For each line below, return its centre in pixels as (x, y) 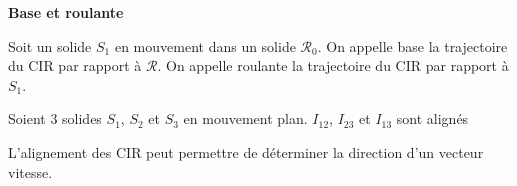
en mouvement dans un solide (205, 45)
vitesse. (30, 171)
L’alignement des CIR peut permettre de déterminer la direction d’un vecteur (246, 151)
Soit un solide (50, 45)
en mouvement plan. (245, 118)
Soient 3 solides (55, 118)
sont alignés (432, 118)
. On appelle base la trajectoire (412, 45)
